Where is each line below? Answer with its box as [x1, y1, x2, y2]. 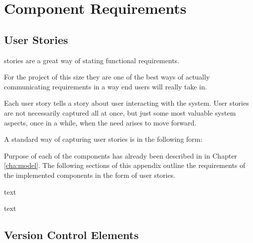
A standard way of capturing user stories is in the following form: [4, 134, 202, 144]
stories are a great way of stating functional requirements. [4, 55, 179, 65]
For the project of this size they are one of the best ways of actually [4, 72, 210, 82]
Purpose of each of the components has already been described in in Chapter [4, 150, 237, 161]
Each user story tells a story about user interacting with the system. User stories [4, 98, 249, 108]
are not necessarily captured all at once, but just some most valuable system [4, 107, 236, 118]
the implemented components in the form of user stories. [4, 169, 176, 180]
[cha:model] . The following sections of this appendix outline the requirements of [4, 160, 246, 170]
